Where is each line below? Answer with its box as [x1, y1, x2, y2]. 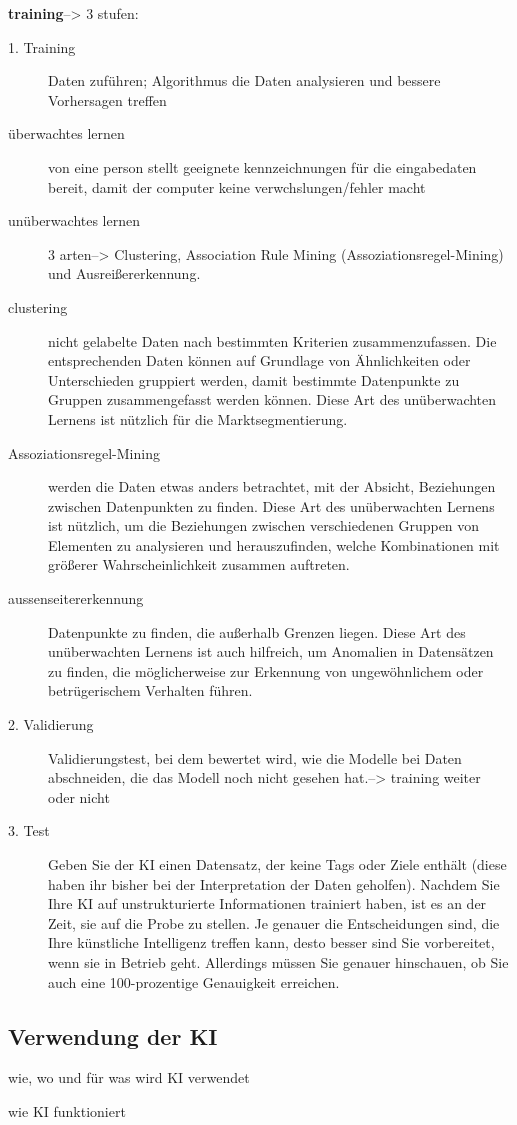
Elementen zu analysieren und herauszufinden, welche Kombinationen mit [48, 534, 500, 555]
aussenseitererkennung [8, 588, 144, 609]
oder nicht [48, 786, 110, 807]
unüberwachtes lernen [8, 210, 140, 231]
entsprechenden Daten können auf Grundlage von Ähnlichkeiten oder [48, 350, 471, 371]
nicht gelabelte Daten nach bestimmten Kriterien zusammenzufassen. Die [48, 330, 497, 351]
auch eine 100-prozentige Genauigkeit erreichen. [48, 971, 340, 992]
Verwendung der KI [8, 1020, 218, 1051]
